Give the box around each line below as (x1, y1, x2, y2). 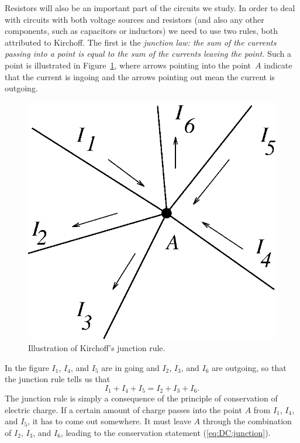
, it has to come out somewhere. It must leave (27, 415, 191, 427)
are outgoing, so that (212, 361, 287, 373)
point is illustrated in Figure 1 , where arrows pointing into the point (5, 59, 251, 71)
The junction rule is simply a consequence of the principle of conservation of (5, 392, 278, 404)
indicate (264, 59, 292, 71)
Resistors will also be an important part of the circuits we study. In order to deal (5, 2, 295, 13)
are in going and (101, 361, 160, 373)
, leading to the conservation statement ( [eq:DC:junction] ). (60, 426, 271, 438)
